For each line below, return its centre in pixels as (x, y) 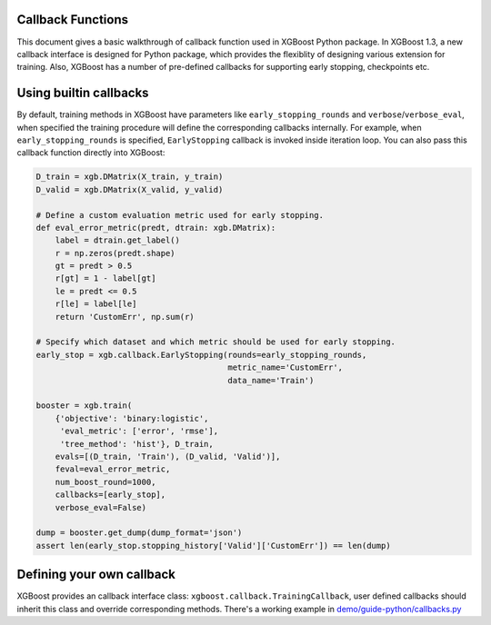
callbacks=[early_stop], (110, 495)
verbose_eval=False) (101, 507)
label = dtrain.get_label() (118, 240)
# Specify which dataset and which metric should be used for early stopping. (215, 342)
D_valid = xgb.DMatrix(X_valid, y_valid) (130, 189)
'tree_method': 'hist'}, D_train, (136, 444)
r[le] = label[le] (96, 304)
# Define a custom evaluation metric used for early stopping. (180, 215)
